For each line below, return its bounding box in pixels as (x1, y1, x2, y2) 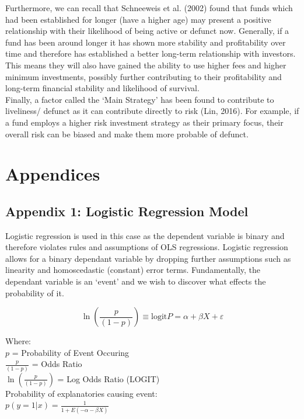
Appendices (5, 162, 100, 186)
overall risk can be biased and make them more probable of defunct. (5, 127, 249, 140)
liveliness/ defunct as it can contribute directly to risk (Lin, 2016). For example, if (5, 105, 299, 117)
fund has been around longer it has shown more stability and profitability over (5, 36, 286, 48)
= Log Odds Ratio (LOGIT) (57, 372, 160, 385)
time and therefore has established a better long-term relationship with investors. (5, 47, 296, 60)
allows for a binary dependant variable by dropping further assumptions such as (5, 252, 291, 264)
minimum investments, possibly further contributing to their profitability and (5, 70, 282, 82)
